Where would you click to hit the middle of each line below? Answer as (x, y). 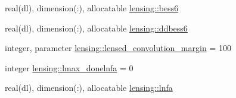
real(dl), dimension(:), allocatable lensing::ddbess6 (96, 28)
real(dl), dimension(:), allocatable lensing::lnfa (89, 88)
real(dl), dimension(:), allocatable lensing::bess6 (92, 8)
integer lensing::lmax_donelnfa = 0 (69, 67)
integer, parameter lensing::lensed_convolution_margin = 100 (118, 48)
